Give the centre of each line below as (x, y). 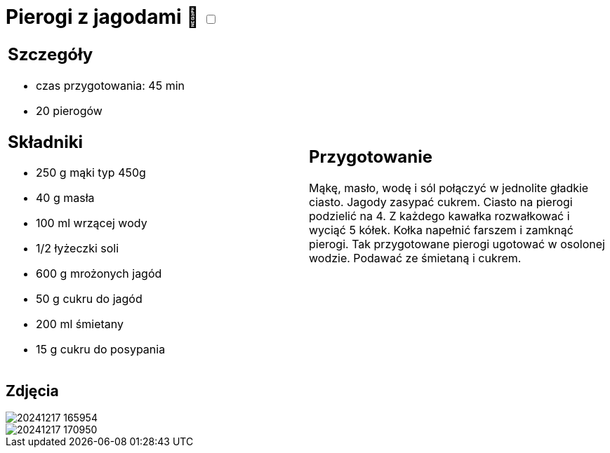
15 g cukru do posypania (101, 350)
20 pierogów (69, 110)
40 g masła (65, 198)
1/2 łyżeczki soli (78, 249)
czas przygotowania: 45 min (110, 85)
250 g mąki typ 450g (91, 173)
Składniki (46, 142)
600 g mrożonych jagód (99, 274)
